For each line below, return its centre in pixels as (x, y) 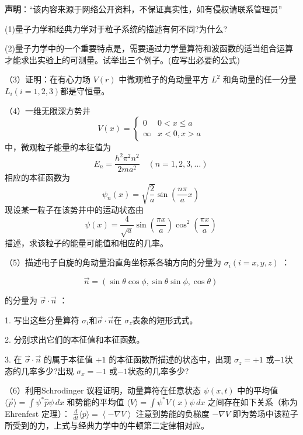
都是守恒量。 (85, 90)
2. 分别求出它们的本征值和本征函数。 (75, 339)
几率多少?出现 (47, 370)
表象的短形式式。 (165, 320)
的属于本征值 (69, 359)
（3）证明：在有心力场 (48, 79)
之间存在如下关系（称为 (252, 401)
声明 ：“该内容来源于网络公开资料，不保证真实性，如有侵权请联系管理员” (144, 9)
